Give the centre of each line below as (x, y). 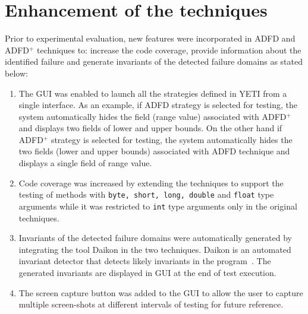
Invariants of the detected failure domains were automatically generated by (155, 238)
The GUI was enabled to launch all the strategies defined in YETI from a (153, 93)
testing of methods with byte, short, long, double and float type (146, 194)
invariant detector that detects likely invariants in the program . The (145, 261)
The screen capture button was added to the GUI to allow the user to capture (161, 292)
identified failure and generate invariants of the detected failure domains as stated (154, 61)
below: (16, 73)
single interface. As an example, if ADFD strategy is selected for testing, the (158, 105)
